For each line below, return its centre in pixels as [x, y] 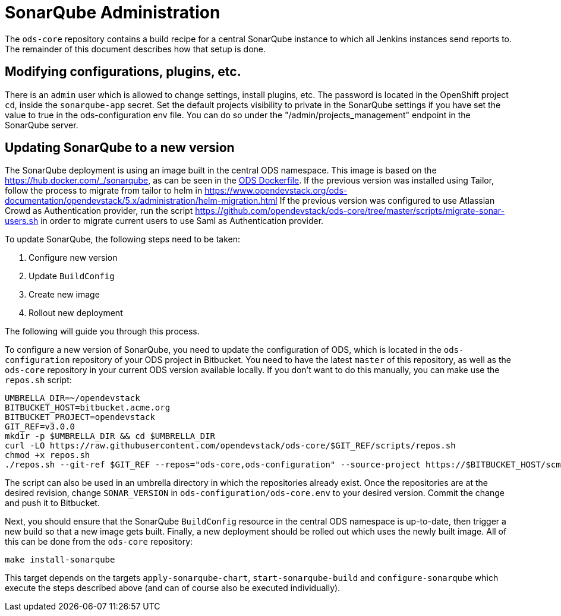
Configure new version [73, 258]
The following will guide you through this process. [102, 331]
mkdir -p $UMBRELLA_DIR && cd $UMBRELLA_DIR [110, 436]
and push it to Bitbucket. [52, 503]
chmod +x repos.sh [48, 455]
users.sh [22, 221]
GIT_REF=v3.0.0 [40, 427]
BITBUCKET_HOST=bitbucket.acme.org [88, 408]
